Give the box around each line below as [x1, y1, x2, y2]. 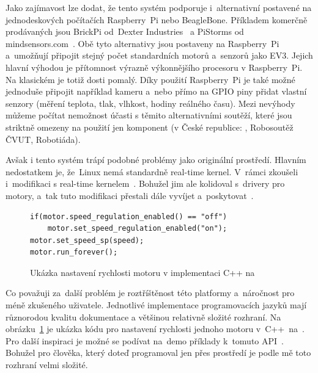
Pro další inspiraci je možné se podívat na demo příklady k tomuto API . [6, 334, 284, 347]
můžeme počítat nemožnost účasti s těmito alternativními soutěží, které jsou [6, 109, 292, 121]
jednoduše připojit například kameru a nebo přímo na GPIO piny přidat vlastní [6, 85, 307, 98]
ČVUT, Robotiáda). [6, 132, 81, 145]
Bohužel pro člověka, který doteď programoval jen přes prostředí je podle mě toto [6, 346, 311, 359]
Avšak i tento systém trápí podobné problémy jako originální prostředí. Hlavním [6, 153, 306, 166]
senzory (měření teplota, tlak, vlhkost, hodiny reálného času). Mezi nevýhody [6, 96, 295, 109]
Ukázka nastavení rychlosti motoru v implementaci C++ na [30, 266, 255, 278]
